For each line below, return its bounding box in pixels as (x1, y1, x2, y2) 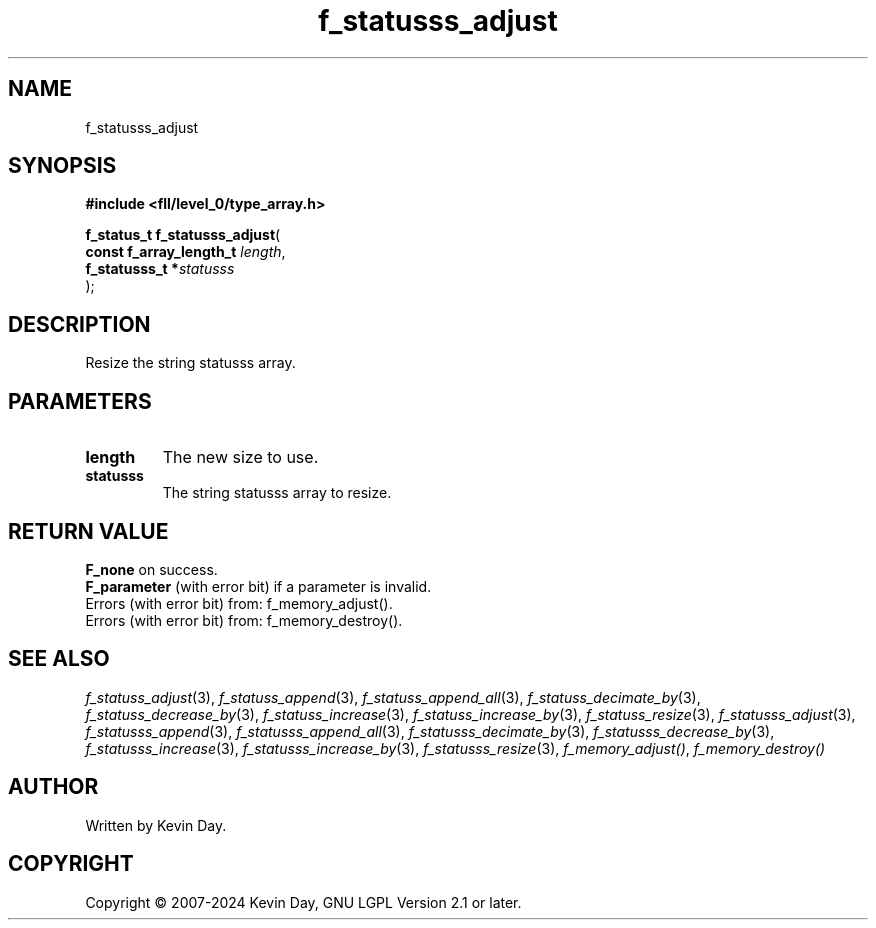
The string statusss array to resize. (162, 484, 392, 502)
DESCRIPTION (8, 311, 151, 337)
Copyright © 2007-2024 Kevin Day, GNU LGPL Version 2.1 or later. (85, 893, 522, 911)
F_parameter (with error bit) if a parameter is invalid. (85, 577, 432, 595)
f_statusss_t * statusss (85, 260, 235, 278)
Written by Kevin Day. (85, 816, 227, 834)
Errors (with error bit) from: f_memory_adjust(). (85, 594, 393, 612)
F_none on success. (85, 560, 218, 578)
